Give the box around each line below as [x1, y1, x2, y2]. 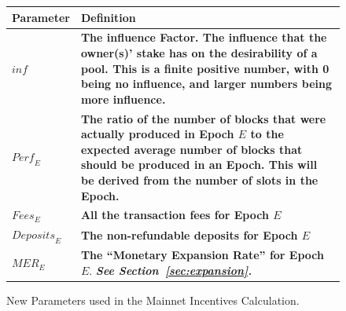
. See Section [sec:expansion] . [89, 262, 252, 278]
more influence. [80, 90, 166, 107]
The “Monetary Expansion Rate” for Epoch [80, 247, 324, 263]
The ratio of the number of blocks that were [80, 110, 326, 126]
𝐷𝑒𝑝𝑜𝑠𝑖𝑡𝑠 [12, 230, 55, 242]
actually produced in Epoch [80, 126, 234, 142]
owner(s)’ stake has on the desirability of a [80, 44, 318, 60]
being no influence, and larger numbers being [80, 75, 333, 92]
